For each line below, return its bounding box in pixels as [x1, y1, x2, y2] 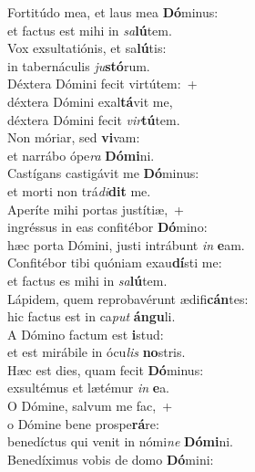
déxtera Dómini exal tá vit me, [7, 91, 173, 110]
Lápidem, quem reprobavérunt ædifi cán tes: [7, 288, 249, 308]
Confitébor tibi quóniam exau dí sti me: [7, 253, 222, 272]
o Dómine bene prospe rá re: [7, 414, 159, 433]
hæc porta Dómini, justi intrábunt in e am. [7, 235, 245, 254]
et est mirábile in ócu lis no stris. [7, 342, 186, 362]
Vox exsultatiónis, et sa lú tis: [7, 38, 167, 58]
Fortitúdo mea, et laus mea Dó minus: [7, 3, 219, 21]
